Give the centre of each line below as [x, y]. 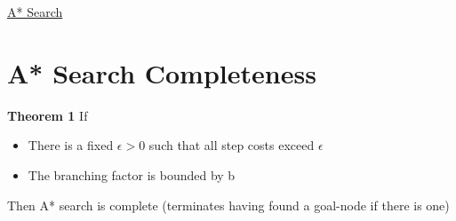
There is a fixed [71, 145]
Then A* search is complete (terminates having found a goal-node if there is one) [228, 205]
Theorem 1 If [48, 115]
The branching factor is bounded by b [132, 174]
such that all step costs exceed [232, 145]
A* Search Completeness [162, 72]
